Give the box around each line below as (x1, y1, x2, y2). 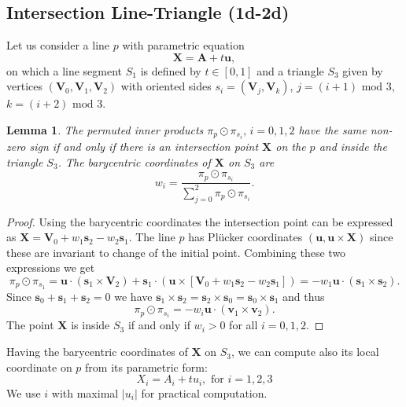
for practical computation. (141, 384, 268, 401)
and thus (282, 288, 325, 304)
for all (229, 317, 258, 333)
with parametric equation (122, 37, 245, 53)
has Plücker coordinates (188, 229, 303, 245)
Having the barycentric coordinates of (6, 343, 188, 360)
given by (342, 62, 383, 79)
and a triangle (257, 62, 324, 79)
